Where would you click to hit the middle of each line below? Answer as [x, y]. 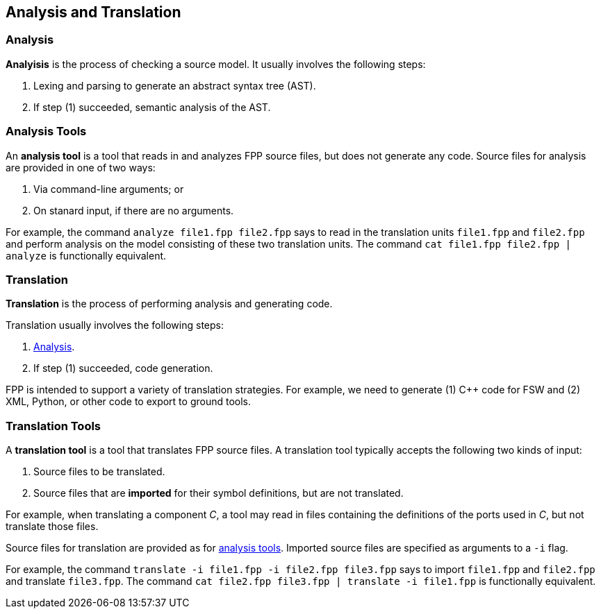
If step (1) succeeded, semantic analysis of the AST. [152, 107]
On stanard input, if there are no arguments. [134, 210]
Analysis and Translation [93, 12]
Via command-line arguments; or [109, 189]
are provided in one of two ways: [81, 167]
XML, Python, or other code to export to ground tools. [129, 402]
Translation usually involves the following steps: [115, 325]
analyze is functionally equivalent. [86, 255]
